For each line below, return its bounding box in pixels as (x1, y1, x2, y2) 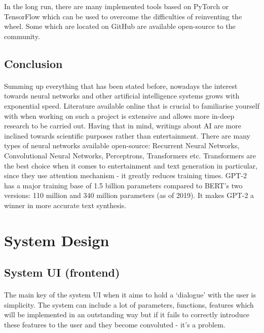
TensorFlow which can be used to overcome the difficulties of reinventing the (4, 11, 242, 21)
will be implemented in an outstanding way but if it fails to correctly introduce (4, 309, 250, 320)
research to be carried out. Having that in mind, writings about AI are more (4, 120, 241, 131)
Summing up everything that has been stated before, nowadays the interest (4, 80, 238, 91)
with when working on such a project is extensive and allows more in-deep (4, 110, 235, 121)
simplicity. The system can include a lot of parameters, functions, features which (4, 299, 254, 310)
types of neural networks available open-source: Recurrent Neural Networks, (4, 140, 240, 151)
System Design (4, 229, 109, 250)
